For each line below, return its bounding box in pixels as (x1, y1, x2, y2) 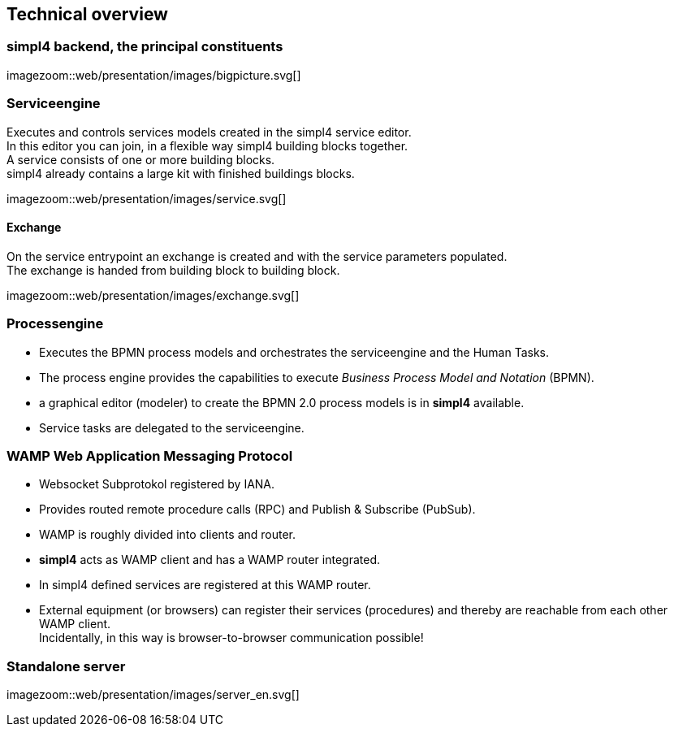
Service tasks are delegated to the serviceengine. (39, 420, 305, 435)
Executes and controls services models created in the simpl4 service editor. (6, 124, 412, 139)
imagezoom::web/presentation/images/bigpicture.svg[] (6, 67, 301, 82)
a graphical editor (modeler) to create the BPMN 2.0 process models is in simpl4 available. (39, 395, 525, 410)
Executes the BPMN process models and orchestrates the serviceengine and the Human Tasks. (39, 345, 550, 359)
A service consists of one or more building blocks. (6, 152, 275, 167)
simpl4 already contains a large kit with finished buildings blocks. (6, 166, 355, 180)
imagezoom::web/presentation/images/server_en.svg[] (6, 687, 300, 702)
